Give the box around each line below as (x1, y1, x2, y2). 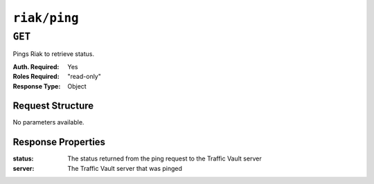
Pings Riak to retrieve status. (12, 50, 95, 58)
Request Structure (12, 100, 94, 112)
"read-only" (67, 73, 102, 81)
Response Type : (12, 82, 61, 90)
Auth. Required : (12, 62, 60, 71)
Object (67, 82, 87, 90)
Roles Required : (12, 73, 60, 81)
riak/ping (12, 10, 79, 26)
